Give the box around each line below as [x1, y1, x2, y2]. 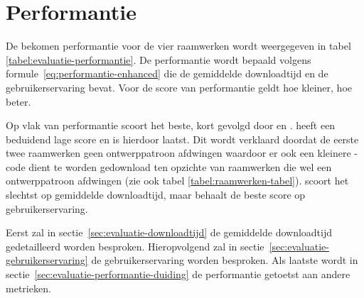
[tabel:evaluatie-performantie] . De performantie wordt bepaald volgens [6, 52, 311, 67]
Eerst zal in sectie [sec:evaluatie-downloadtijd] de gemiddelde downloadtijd [6, 225, 333, 240]
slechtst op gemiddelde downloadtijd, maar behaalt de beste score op [6, 187, 306, 202]
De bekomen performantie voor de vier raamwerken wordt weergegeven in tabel [6, 38, 351, 53]
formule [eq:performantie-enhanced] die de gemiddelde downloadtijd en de [6, 66, 328, 81]
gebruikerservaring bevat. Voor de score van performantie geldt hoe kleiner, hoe [6, 79, 353, 94]
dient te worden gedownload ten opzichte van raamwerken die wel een [28, 159, 332, 174]
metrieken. [6, 280, 51, 295]
